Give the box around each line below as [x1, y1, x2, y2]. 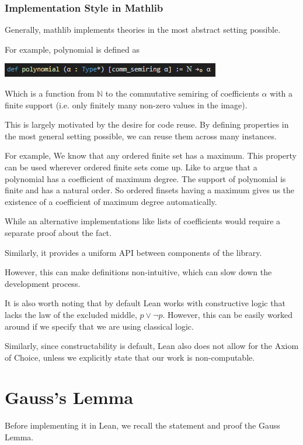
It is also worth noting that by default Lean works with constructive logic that [5, 297, 285, 309]
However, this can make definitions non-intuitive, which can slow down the [5, 266, 272, 278]
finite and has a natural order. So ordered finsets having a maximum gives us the [5, 184, 295, 196]
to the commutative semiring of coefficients [105, 87, 259, 99]
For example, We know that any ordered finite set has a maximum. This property [5, 149, 297, 162]
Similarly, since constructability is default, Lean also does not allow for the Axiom [5, 340, 299, 352]
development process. [5, 277, 81, 289]
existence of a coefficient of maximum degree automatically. [5, 195, 217, 207]
